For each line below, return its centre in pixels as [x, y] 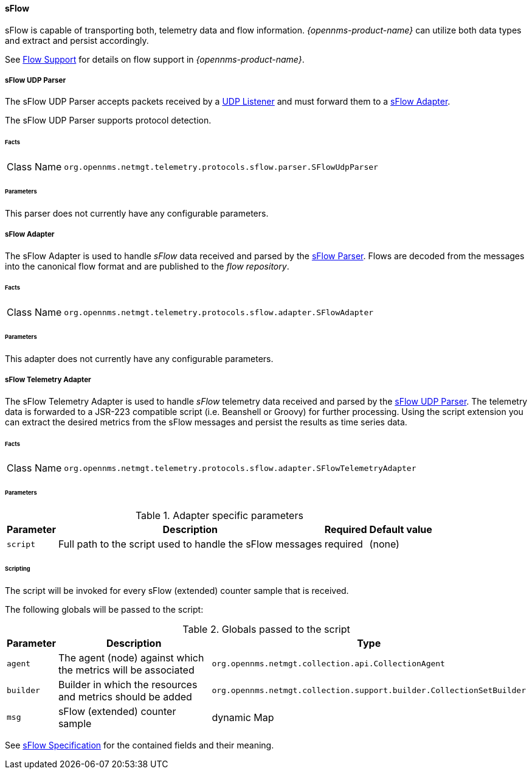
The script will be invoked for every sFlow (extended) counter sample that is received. [177, 590]
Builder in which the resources [128, 684]
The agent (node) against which [131, 657]
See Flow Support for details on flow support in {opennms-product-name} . [155, 59]
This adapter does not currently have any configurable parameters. [139, 358]
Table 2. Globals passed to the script [266, 629]
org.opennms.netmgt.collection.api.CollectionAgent [328, 664]
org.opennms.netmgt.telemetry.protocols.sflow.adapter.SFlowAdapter [219, 312]
